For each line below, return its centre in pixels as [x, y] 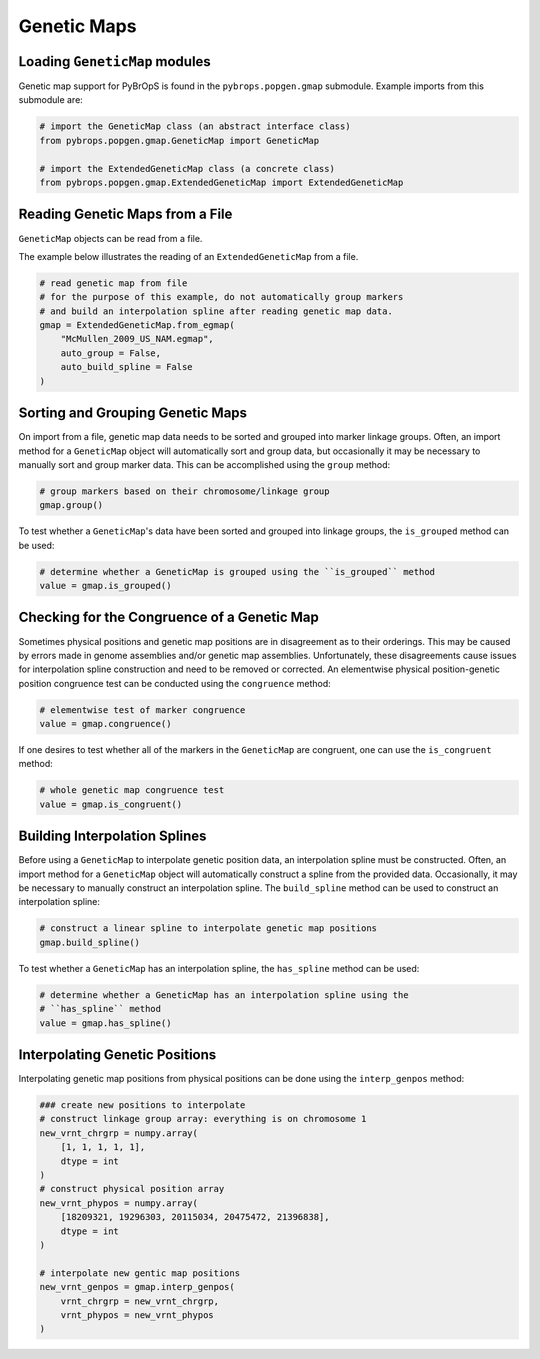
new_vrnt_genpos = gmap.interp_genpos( [137, 1287]
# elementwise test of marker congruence [142, 709]
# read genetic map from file [113, 283]
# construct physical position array [132, 1189]
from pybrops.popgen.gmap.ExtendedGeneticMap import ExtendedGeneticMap [221, 182]
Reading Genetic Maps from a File [125, 214]
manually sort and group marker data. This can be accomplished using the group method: [204, 464]
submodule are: [51, 100]
